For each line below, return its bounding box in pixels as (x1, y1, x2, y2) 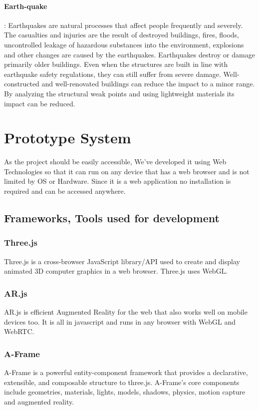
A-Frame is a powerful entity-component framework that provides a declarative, (4, 367, 248, 378)
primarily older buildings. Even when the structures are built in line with (4, 59, 228, 69)
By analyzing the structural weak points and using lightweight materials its (4, 88, 235, 98)
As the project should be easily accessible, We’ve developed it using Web (4, 156, 227, 167)
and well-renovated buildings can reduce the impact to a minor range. (41, 78, 255, 89)
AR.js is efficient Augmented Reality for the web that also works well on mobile (4, 307, 248, 317)
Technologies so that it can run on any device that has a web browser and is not (4, 166, 250, 176)
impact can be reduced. (4, 98, 75, 108)
